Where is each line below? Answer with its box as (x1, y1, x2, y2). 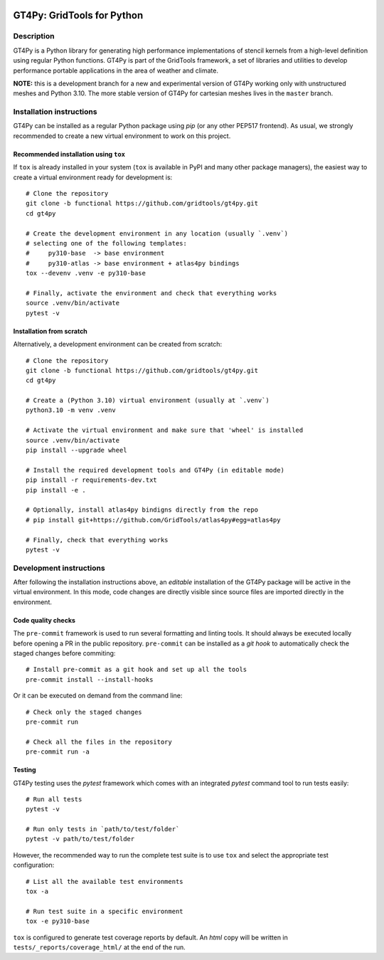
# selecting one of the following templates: (26, 239, 188, 247)
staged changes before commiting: (13, 649, 116, 658)
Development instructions (13, 563, 106, 573)
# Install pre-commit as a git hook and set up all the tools (26, 665, 247, 674)
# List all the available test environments (26, 877, 184, 885)
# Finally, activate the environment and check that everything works (26, 289, 277, 297)
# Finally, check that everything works (26, 536, 169, 544)
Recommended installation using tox (13, 149, 126, 158)
